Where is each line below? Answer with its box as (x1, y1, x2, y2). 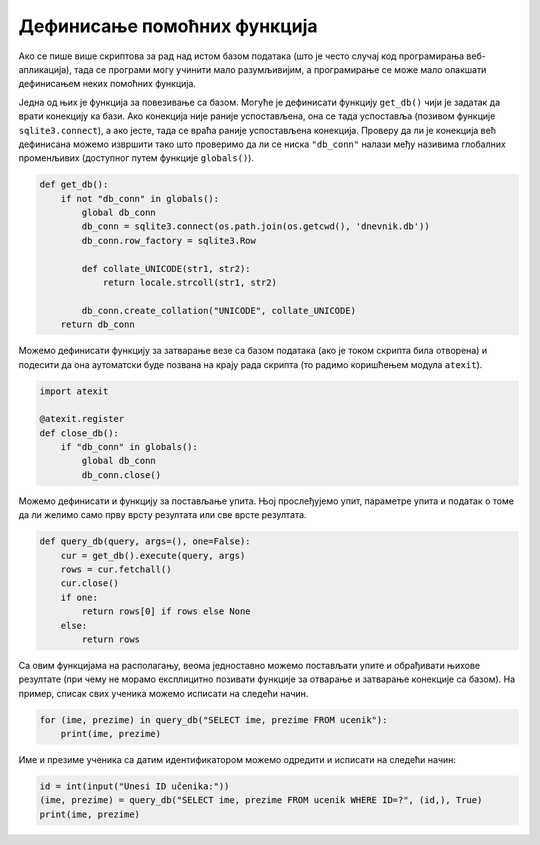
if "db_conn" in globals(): (60, 441, 199, 453)
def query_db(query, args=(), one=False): (39, 536, 251, 547)
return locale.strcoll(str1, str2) (102, 277, 277, 288)
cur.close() (60, 578, 120, 589)
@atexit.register (39, 413, 125, 425)
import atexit (39, 385, 109, 397)
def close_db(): (39, 427, 120, 439)
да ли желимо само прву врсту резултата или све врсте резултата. (18, 509, 307, 521)
